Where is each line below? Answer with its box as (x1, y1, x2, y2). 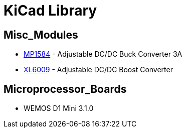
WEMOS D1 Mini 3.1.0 (24, 104, 94, 113)
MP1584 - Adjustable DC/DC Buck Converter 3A (24, 50, 182, 59)
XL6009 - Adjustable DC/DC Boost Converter (24, 65, 173, 74)
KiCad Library (4, 2, 97, 19)
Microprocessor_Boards (4, 82, 127, 95)
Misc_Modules (4, 28, 78, 41)
